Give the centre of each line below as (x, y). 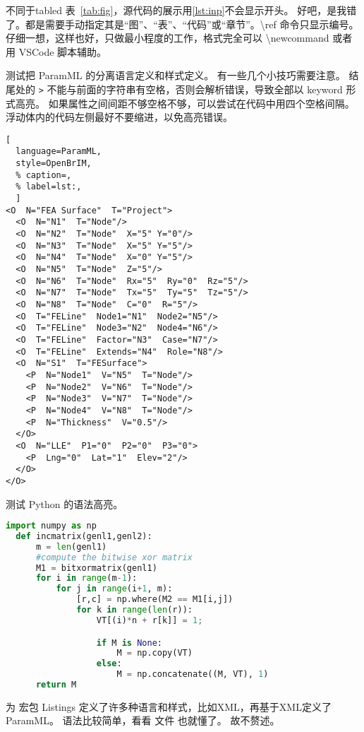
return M (56, 685)
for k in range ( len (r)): (134, 610)
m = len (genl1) (71, 547)
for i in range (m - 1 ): (86, 578)
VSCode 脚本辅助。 (63, 51)
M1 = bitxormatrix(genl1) (96, 568)
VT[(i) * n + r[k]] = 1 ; (150, 620)
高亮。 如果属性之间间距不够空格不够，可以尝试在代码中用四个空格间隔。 (185, 103)
